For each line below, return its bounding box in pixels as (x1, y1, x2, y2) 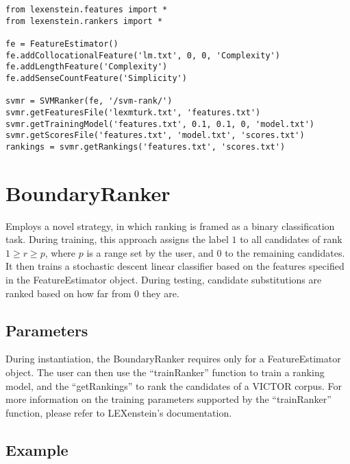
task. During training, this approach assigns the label (5, 232, 229, 246)
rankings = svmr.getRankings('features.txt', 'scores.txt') (5, 141, 286, 152)
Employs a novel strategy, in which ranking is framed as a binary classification (5, 218, 335, 233)
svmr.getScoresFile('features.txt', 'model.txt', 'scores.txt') (5, 130, 305, 141)
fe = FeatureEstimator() (5, 38, 118, 49)
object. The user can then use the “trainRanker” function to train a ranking (5, 365, 325, 380)
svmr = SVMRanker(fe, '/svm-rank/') (5, 96, 173, 106)
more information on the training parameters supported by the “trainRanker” (5, 392, 332, 406)
